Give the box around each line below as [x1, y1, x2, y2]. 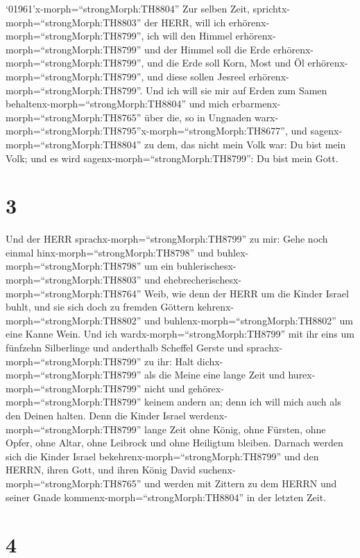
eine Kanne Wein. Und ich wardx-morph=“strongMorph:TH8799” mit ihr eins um [6, 326, 354, 341]
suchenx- [198, 462, 236, 477]
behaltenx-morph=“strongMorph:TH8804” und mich [6, 96, 229, 111]
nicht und [144, 381, 185, 395]
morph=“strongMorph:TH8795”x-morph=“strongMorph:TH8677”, [6, 123, 288, 138]
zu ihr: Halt [144, 354, 194, 368]
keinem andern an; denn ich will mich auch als [144, 394, 341, 409]
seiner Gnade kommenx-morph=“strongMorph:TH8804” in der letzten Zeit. [6, 489, 327, 504]
